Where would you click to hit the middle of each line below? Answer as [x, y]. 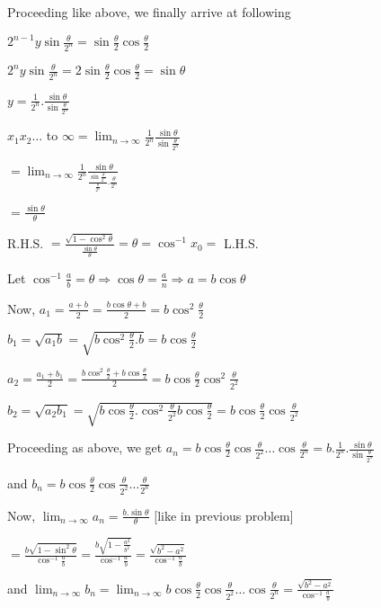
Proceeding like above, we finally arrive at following [149, 12]
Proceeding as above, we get [85, 447]
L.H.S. [241, 242]
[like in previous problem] [224, 515]
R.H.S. [26, 242]
